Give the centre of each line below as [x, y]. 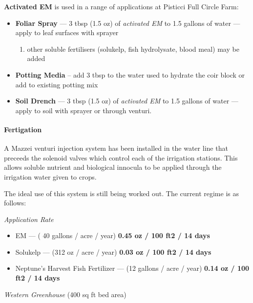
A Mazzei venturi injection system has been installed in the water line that [116, 148]
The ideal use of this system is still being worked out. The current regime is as [121, 193]
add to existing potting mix [57, 84]
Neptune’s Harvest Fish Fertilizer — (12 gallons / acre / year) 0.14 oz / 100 [132, 268]
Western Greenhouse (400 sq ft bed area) [65, 294]
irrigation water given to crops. [50, 176]
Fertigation [23, 129]
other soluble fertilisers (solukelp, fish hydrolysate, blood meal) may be [133, 49]
